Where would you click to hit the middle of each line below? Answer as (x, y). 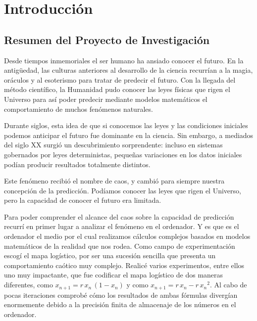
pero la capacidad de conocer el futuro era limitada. (83, 200)
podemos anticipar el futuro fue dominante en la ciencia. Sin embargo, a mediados (129, 135)
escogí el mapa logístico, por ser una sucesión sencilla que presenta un (110, 255)
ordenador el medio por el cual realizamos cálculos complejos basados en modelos (127, 236)
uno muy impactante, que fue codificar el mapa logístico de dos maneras (114, 275)
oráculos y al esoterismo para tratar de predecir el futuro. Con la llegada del (120, 79)
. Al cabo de (228, 285)
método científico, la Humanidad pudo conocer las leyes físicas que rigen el (117, 89)
